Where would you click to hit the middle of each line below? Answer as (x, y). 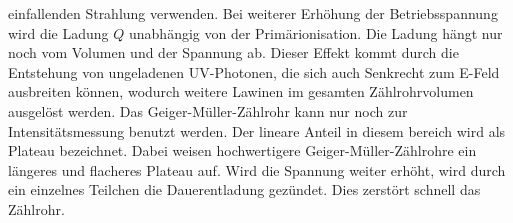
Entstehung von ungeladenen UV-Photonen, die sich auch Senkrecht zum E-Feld (254, 71)
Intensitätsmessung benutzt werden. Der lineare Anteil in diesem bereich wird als (257, 130)
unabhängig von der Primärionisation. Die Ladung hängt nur (316, 32)
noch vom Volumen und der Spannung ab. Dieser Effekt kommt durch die (233, 52)
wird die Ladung (58, 32)
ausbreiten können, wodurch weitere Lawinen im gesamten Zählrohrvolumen (241, 91)
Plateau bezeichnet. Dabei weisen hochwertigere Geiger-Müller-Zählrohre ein (242, 150)
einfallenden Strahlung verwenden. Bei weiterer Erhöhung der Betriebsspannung (253, 13)
